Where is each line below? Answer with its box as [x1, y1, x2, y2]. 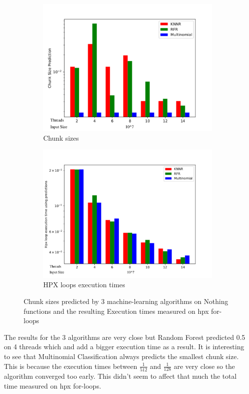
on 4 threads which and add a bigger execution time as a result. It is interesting [4, 341, 244, 352]
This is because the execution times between [4, 361, 138, 371]
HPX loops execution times [43, 279, 125, 290]
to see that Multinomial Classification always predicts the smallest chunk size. [4, 351, 239, 362]
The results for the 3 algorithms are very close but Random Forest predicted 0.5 [4, 332, 246, 342]
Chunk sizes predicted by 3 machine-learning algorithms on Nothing [24, 296, 228, 306]
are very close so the [173, 361, 235, 371]
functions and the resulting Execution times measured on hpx [24, 305, 209, 316]
